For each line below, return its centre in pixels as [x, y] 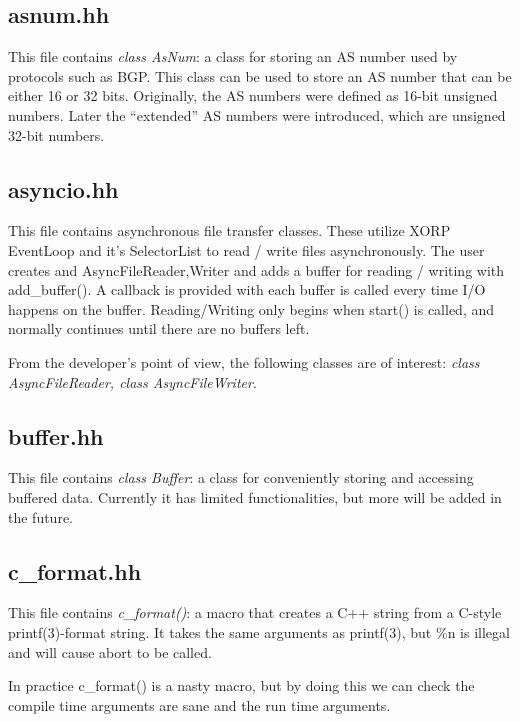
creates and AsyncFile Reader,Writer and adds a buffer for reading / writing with [256, 269]
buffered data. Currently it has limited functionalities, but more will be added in [255, 496]
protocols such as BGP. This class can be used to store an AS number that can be [260, 75]
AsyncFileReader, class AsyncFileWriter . [132, 381]
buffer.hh [56, 435]
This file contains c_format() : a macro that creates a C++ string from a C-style [255, 612]
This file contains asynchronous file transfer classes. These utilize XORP [229, 230]
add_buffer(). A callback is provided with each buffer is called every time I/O [247, 289]
